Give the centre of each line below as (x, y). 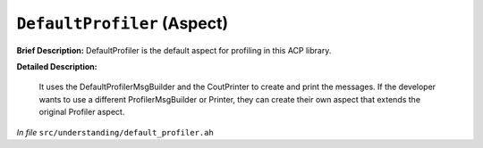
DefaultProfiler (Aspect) (122, 23)
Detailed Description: (57, 66)
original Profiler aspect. (82, 112)
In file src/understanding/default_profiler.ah (115, 132)
